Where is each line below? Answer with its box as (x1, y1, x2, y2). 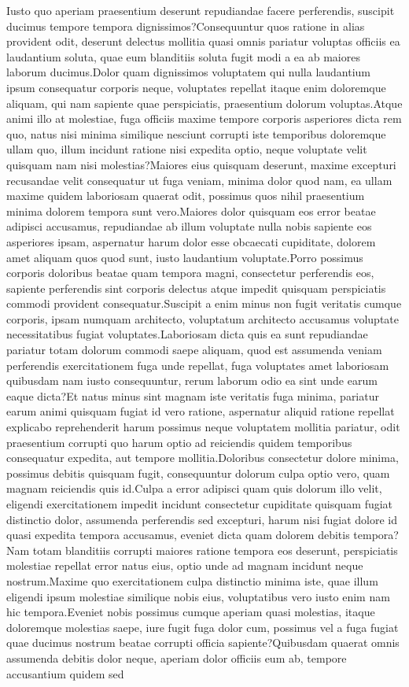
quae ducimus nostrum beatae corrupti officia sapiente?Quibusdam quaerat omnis (6, 634, 400, 651)
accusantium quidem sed (6, 665, 124, 681)
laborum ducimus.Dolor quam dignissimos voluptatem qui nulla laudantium (6, 64, 371, 80)
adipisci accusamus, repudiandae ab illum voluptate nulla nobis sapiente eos (6, 218, 372, 235)
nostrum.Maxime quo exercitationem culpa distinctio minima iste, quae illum (6, 572, 378, 589)
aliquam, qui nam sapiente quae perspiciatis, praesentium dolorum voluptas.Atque (6, 94, 403, 111)
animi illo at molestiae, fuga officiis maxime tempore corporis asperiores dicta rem (6, 110, 402, 127)
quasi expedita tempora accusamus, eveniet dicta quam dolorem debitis (6, 526, 350, 543)
